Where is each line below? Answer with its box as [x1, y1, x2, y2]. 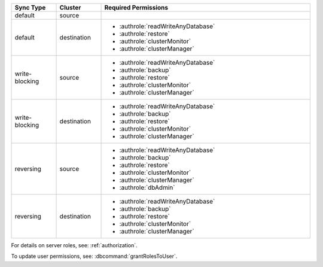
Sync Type [14, 4, 46, 11]
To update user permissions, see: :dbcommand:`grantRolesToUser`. [11, 253, 178, 260]
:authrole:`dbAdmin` [119, 183, 175, 192]
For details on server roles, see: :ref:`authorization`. [11, 242, 138, 248]
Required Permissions [104, 4, 169, 11]
